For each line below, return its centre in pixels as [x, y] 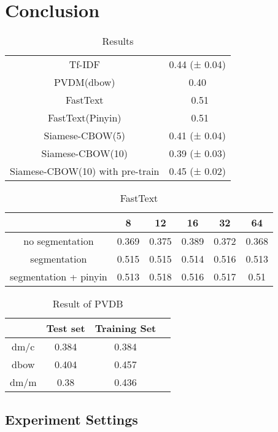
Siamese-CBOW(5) [84, 136]
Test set [66, 328]
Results [118, 41]
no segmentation [59, 241]
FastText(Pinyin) [84, 118]
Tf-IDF [84, 64]
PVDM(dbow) [84, 82]
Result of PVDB [88, 304]
